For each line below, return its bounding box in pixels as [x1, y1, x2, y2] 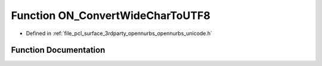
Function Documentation [11, 45, 106, 55]
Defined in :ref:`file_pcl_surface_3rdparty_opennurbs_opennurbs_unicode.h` [26, 30, 213, 37]
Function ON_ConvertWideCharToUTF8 [11, 9, 211, 22]
